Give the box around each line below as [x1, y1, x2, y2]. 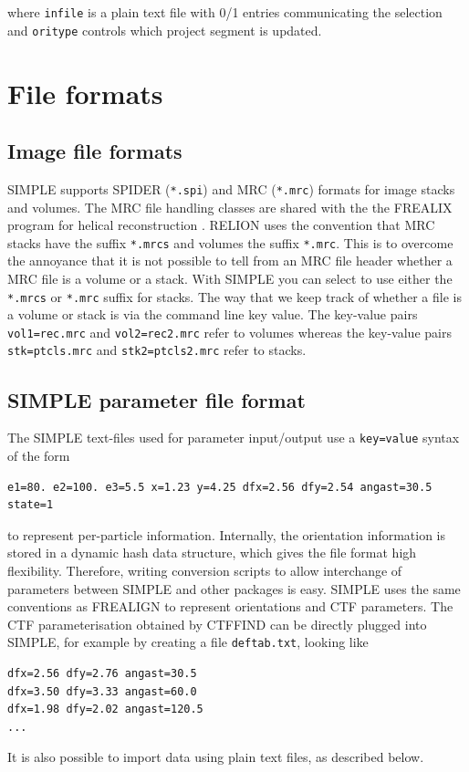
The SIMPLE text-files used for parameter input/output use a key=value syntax [7, 428, 460, 447]
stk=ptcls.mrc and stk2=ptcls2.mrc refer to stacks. [7, 340, 307, 360]
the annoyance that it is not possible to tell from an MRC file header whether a [7, 251, 453, 270]
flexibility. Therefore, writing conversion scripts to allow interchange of [7, 560, 402, 579]
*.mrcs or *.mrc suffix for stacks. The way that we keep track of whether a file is [7, 287, 462, 306]
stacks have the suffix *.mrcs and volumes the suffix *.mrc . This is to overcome [7, 233, 453, 252]
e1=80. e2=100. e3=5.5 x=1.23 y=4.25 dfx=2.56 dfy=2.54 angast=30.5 [7, 480, 433, 494]
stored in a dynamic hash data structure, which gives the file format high [7, 543, 417, 562]
